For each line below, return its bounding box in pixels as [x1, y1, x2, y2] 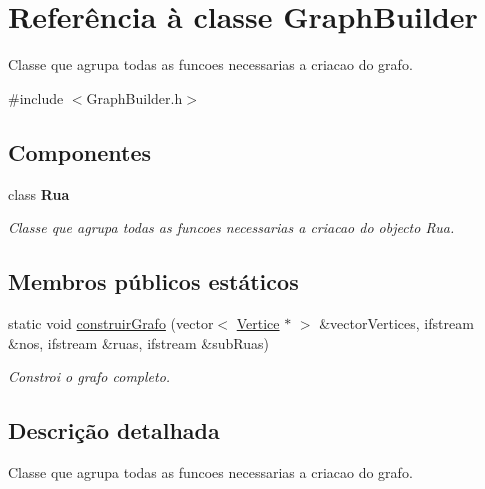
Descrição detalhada [8, 415, 220, 446]
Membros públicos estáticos [8, 266, 299, 297]
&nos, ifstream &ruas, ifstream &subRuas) [8, 332, 269, 353]
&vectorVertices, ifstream [319, 312, 474, 333]
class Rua [8, 183, 70, 204]
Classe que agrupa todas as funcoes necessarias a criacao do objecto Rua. [8, 217, 455, 238]
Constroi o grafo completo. [8, 366, 171, 387]
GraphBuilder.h [86, 87, 183, 108]
